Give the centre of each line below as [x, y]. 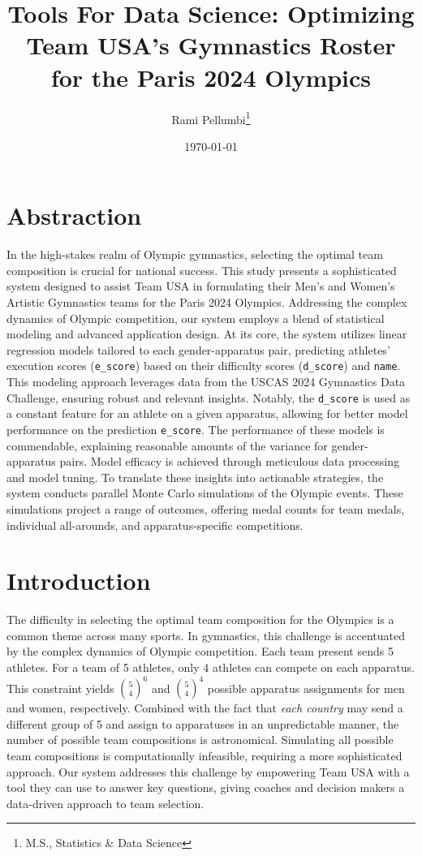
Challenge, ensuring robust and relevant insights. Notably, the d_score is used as [209, 397]
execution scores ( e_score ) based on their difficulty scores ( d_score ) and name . [204, 366]
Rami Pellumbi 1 [211, 118]
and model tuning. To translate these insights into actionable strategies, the [195, 477]
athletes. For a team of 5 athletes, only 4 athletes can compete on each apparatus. [211, 667]
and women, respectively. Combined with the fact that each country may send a [205, 708]
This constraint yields [60, 688]
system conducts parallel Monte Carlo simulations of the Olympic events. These [205, 493]
